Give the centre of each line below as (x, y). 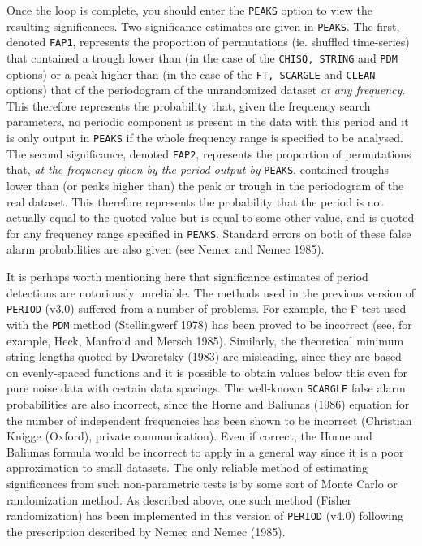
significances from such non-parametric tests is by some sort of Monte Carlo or (202, 483)
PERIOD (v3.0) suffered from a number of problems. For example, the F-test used (207, 308)
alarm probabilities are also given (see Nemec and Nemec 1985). (166, 249)
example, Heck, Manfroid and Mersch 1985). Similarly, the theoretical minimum (205, 340)
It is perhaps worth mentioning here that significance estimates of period (187, 277)
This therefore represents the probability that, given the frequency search (189, 105)
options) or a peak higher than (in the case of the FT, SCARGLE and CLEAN (191, 74)
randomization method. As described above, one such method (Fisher (179, 499)
